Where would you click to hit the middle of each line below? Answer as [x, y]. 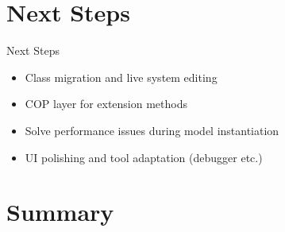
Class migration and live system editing [121, 77]
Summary [60, 212]
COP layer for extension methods [106, 104]
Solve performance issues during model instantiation [152, 130]
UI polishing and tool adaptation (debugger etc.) [144, 157]
